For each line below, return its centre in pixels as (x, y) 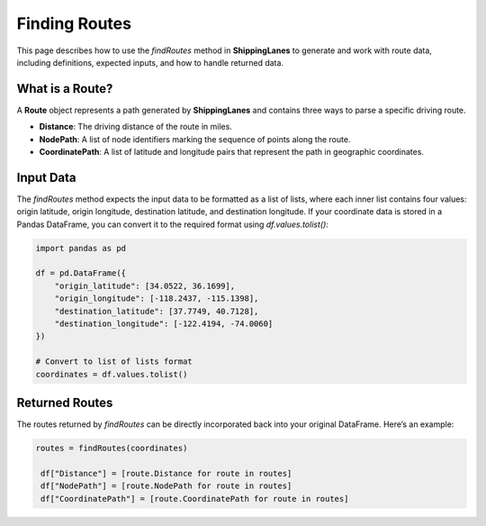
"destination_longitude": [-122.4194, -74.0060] (164, 324)
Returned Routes (65, 403)
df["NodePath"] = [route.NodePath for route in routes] (166, 486)
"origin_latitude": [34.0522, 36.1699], (145, 286)
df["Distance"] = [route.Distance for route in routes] (166, 473)
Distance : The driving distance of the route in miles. (136, 127)
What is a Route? (65, 89)
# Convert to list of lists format (114, 362)
